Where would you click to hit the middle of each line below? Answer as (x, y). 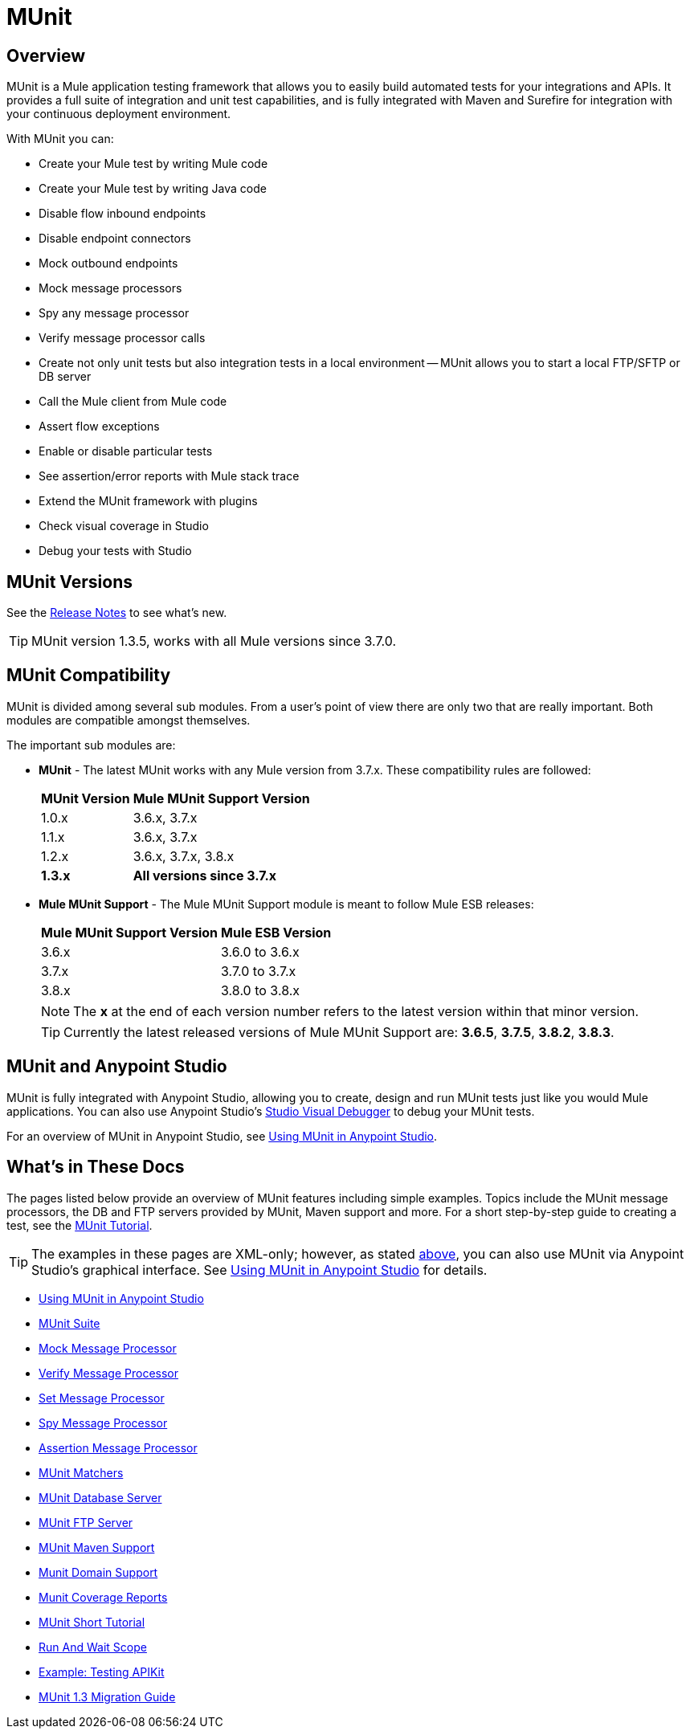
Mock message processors (110, 288)
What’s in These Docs (96, 1167)
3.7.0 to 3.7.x (259, 971)
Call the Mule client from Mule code (133, 402)
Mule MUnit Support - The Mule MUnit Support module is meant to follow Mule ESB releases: (286, 904)
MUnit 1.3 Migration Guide (107, 1696)
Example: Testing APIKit (102, 1672)
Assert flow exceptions (99, 427)
